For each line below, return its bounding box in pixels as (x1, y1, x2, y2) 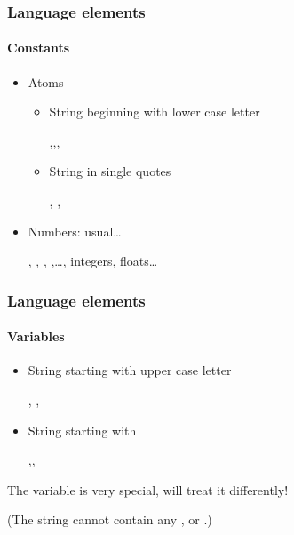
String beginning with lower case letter (49, 102, 260, 121)
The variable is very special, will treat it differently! (7, 480, 289, 499)
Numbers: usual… (28, 221, 122, 240)
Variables (7, 327, 65, 346)
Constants (7, 38, 70, 57)
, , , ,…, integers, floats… (28, 252, 158, 270)
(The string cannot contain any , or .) (7, 510, 212, 529)
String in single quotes (49, 162, 171, 180)
